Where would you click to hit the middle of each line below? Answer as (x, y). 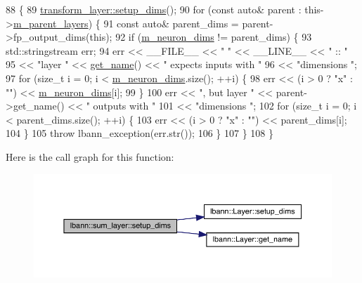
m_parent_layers (51, 23)
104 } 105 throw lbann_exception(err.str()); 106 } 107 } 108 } (140, 133)
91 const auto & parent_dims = (171, 23)
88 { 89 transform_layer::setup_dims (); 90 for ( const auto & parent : (154, 9)
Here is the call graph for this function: (90, 156)
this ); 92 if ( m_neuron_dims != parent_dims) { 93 (201, 37)
